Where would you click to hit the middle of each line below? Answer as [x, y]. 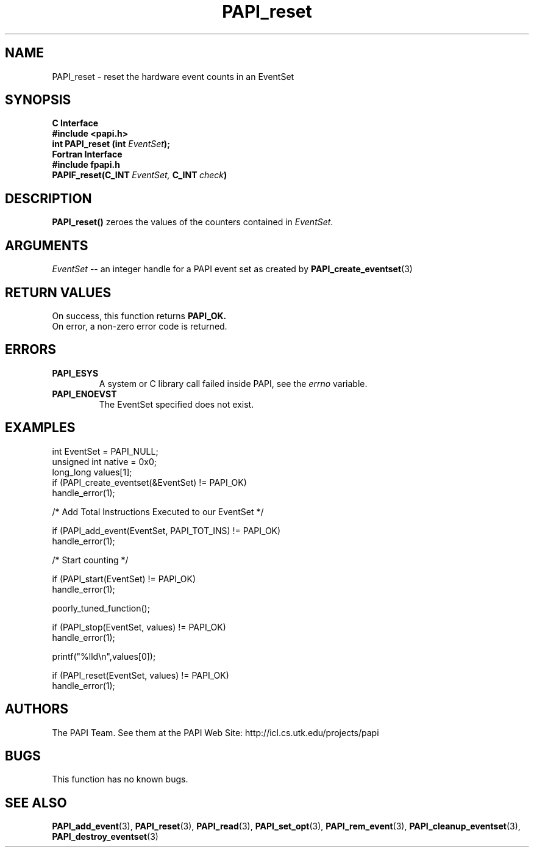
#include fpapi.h [86, 165]
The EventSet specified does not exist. [176, 404]
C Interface [75, 123]
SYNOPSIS [38, 100]
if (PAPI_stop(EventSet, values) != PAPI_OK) [139, 627]
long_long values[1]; [92, 472]
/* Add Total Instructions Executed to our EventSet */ [158, 511]
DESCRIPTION [48, 198]
